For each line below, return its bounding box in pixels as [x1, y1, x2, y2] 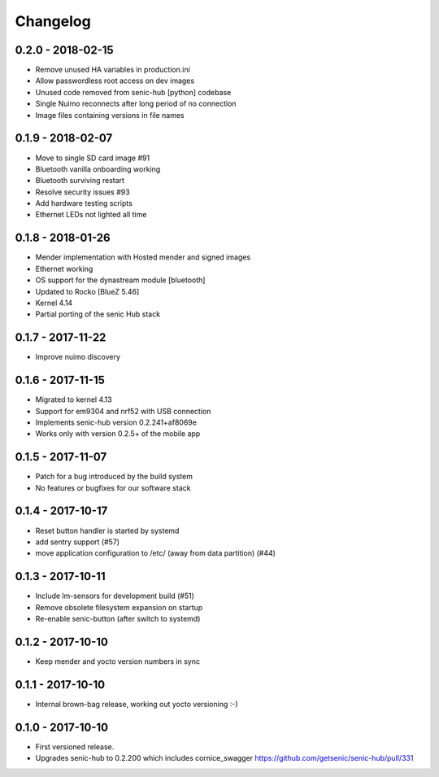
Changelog [15, 12, 91, 30]
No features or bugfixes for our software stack [35, 482, 191, 492]
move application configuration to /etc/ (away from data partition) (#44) [35, 548, 276, 558]
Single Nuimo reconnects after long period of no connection [35, 98, 237, 109]
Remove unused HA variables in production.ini [35, 65, 190, 75]
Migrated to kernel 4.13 [35, 395, 113, 404]
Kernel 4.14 [35, 298, 73, 308]
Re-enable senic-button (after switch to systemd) [35, 614, 201, 623]
